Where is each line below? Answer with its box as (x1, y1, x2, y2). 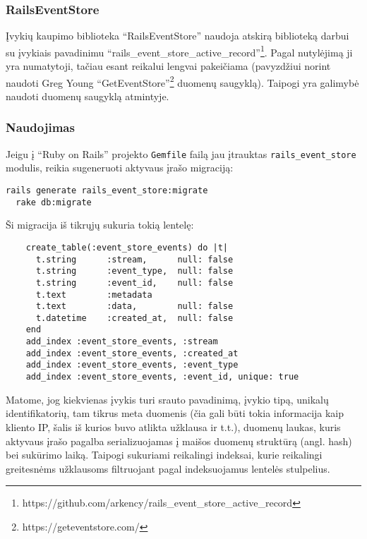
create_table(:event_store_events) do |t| (25, 242, 228, 253)
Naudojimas (6, 119, 75, 136)
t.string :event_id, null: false (35, 277, 234, 288)
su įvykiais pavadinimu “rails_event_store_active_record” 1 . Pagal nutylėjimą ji (6, 42, 353, 59)
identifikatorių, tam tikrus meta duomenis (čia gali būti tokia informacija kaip (6, 406, 344, 420)
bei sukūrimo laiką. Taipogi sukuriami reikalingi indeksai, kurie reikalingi (6, 447, 323, 462)
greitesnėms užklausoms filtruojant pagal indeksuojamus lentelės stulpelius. (6, 461, 330, 476)
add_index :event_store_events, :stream (25, 337, 218, 347)
